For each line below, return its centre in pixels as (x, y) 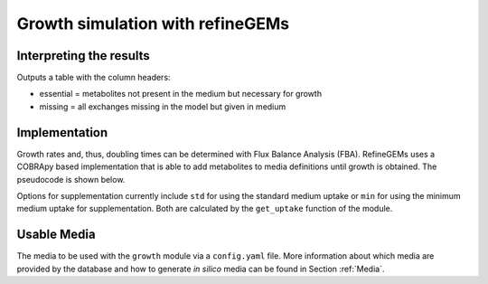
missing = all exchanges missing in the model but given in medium (163, 106)
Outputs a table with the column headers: (94, 78)
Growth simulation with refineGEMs (153, 24)
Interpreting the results (84, 56)
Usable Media (56, 235)
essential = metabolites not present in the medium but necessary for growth (181, 94)
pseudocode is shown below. (71, 179)
